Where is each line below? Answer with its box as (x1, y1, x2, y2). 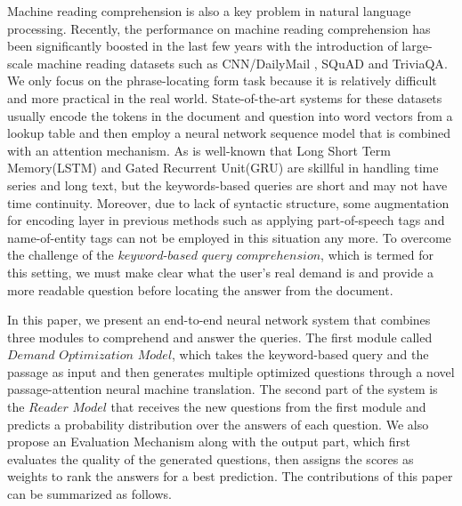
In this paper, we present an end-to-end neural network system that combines (7, 310, 431, 329)
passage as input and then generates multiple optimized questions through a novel (7, 362, 455, 381)
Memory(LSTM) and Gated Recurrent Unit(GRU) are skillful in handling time (7, 158, 439, 177)
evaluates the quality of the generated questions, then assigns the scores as (7, 449, 414, 468)
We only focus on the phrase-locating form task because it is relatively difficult (7, 71, 437, 90)
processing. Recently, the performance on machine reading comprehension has (7, 19, 431, 37)
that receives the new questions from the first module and (110, 398, 426, 416)
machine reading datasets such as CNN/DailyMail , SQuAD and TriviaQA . (36, 53, 448, 72)
